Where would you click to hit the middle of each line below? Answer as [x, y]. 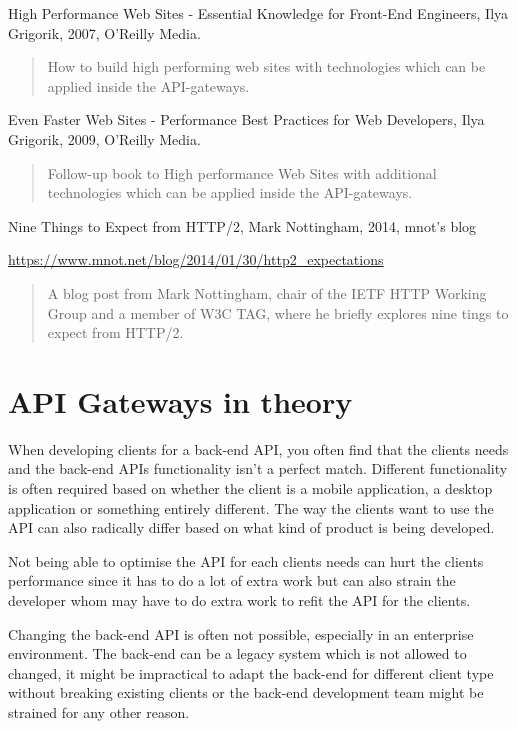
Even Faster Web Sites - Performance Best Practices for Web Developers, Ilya [246, 119]
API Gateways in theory [180, 400]
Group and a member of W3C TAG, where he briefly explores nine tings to [278, 312]
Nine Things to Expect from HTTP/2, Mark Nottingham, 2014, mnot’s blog [242, 225]
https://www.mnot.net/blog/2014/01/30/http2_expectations [196, 259]
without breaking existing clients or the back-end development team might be [246, 692]
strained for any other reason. [99, 711]
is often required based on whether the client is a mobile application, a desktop [250, 488]
